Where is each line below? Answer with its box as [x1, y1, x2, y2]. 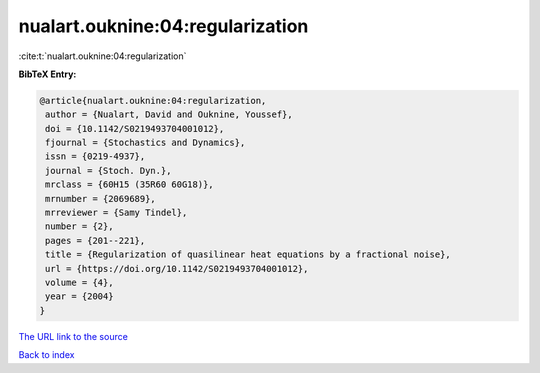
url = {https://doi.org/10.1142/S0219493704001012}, [45, 263, 309, 274]
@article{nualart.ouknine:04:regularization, [39, 95, 267, 106]
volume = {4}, [45, 277, 114, 288]
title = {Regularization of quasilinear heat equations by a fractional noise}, [45, 249, 452, 260]
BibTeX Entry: [18, 68, 77, 80]
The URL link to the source [18, 330, 129, 342]
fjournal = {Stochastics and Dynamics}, [45, 137, 246, 149]
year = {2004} [45, 291, 114, 302]
